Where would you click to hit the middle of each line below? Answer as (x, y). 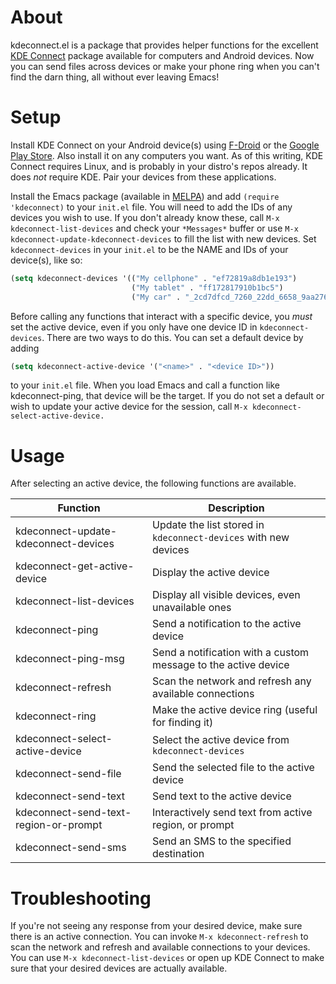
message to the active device (221, 665)
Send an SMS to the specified (222, 841)
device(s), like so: (46, 260)
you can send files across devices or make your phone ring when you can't (165, 66)
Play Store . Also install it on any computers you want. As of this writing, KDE (167, 155)
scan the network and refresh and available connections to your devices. (160, 947)
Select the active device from (221, 740)
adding (25, 348)
